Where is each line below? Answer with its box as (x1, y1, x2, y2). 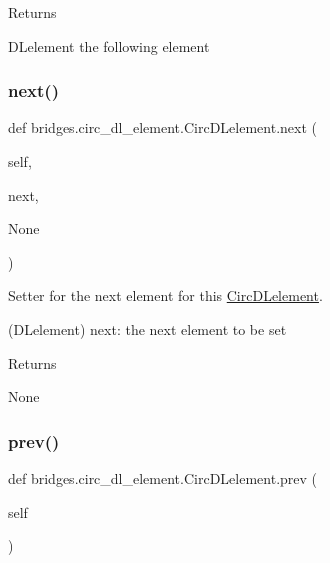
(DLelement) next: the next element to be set (8, 318, 287, 339)
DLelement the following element (8, 35, 210, 56)
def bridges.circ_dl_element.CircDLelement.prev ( (8, 467, 318, 488)
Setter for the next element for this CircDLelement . (8, 285, 323, 306)
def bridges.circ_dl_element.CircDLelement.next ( (8, 117, 317, 138)
